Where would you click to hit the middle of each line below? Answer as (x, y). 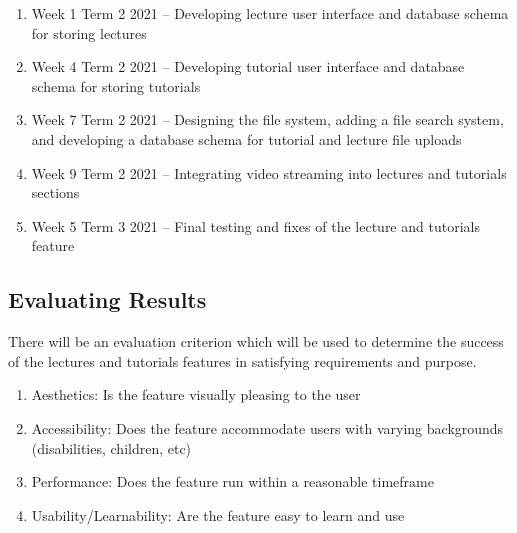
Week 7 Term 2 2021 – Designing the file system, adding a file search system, (267, 119)
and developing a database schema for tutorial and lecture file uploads (246, 138)
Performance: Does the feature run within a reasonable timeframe (232, 481)
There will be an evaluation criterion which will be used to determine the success (256, 341)
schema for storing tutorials (116, 85)
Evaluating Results (107, 299)
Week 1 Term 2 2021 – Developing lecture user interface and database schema (270, 13)
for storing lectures (89, 32)
